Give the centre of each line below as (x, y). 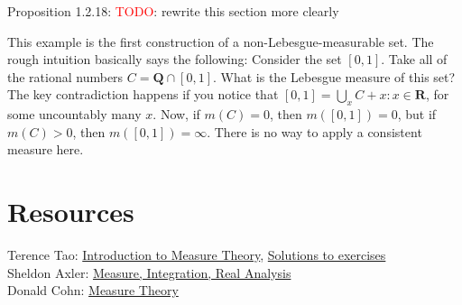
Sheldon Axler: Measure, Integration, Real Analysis (149, 272)
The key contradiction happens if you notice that (143, 94)
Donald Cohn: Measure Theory (93, 290)
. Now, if (176, 114)
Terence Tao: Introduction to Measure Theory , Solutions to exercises (197, 255)
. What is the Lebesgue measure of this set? (334, 76)
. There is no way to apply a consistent (314, 131)
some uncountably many (74, 114)
